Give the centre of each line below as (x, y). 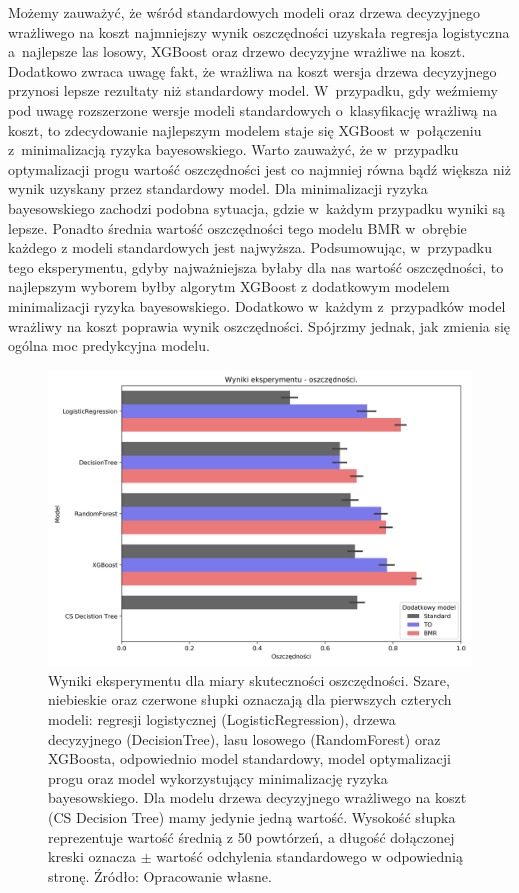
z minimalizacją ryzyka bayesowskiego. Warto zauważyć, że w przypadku (233, 149)
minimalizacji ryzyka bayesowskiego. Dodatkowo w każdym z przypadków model (257, 305)
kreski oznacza (92, 856)
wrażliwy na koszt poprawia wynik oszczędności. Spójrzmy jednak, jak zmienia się (259, 325)
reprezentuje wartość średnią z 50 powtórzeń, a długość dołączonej (251, 836)
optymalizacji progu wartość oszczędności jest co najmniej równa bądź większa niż (259, 168)
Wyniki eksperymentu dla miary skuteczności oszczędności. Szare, (249, 679)
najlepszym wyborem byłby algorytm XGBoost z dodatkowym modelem (229, 286)
